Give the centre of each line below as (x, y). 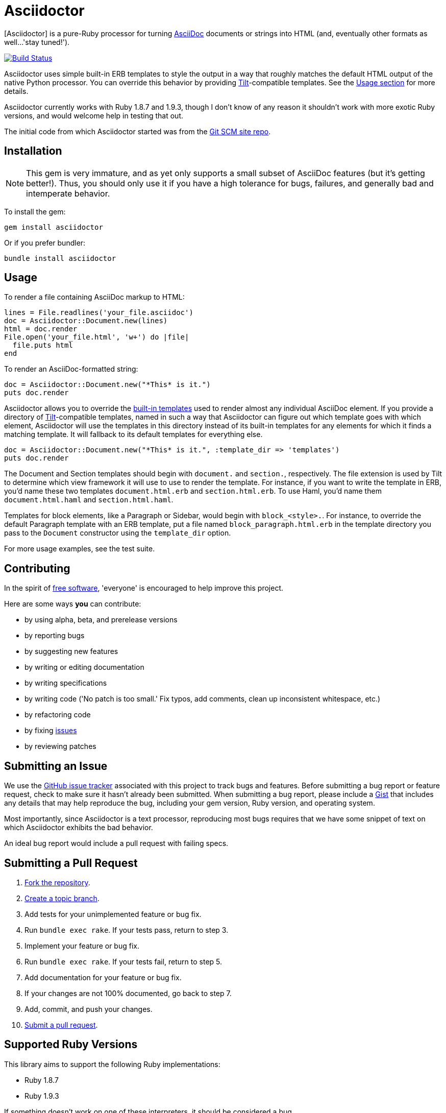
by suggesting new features (71, 651)
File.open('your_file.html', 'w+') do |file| (97, 337)
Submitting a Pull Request (71, 863)
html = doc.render (41, 329)
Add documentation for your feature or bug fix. (103, 977)
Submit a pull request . (61, 1025)
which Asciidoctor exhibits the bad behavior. (79, 828)
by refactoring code (58, 715)
